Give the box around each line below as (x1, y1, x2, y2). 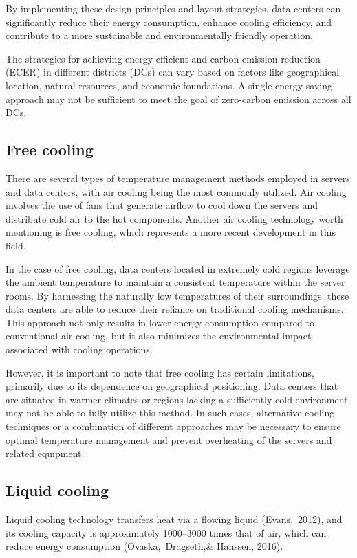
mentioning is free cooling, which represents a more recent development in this (6, 225, 336, 239)
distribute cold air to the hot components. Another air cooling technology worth (6, 211, 343, 225)
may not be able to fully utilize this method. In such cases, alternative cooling (6, 405, 335, 420)
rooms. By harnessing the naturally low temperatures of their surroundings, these (6, 288, 349, 302)
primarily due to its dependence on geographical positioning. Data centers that (6, 379, 338, 393)
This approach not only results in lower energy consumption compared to (6, 315, 314, 329)
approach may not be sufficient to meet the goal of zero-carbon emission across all (6, 91, 351, 106)
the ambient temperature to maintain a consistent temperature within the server (6, 275, 345, 289)
